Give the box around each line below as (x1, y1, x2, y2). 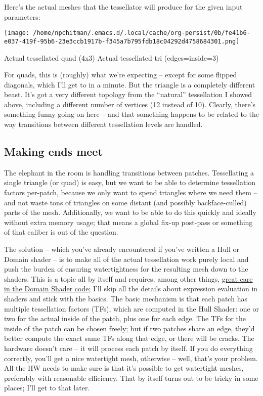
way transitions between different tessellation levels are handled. (4, 119, 203, 129)
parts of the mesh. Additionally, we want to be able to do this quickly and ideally (4, 207, 256, 217)
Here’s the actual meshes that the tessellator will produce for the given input (4, 2, 243, 12)
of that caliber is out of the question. (4, 227, 118, 237)
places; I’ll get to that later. (4, 382, 90, 393)
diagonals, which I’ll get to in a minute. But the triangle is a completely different (4, 79, 255, 90)
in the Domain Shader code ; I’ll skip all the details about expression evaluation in (4, 283, 258, 294)
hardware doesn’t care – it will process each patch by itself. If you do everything (4, 342, 253, 353)
